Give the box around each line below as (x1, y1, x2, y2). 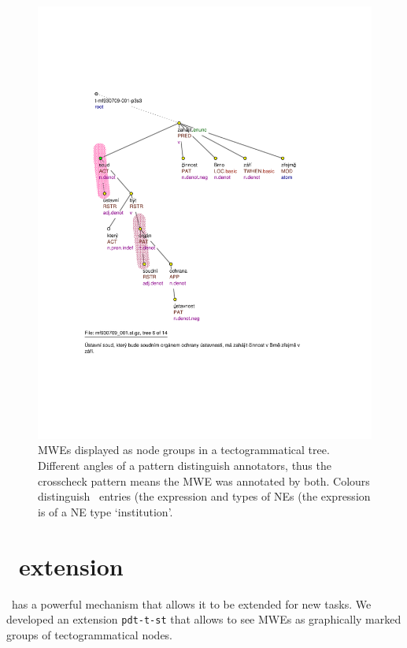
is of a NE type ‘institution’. (38, 503, 173, 520)
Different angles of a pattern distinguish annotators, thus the (38, 457, 331, 474)
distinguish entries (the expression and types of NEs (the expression (38, 488, 371, 505)
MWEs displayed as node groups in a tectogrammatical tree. (38, 441, 330, 458)
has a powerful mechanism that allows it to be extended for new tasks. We (11, 595, 372, 612)
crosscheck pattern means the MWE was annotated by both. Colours (38, 472, 370, 489)
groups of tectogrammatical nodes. (6, 626, 173, 642)
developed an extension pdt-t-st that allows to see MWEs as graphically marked (6, 611, 401, 628)
